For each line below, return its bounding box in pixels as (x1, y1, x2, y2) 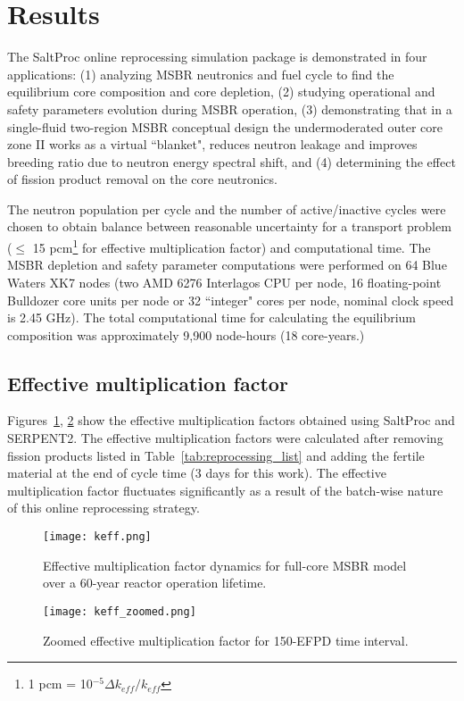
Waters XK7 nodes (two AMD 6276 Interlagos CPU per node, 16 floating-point (7, 272, 442, 291)
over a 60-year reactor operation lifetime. (43, 573, 267, 592)
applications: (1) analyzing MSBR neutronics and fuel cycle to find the (7, 64, 394, 83)
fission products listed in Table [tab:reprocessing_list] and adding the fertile (7, 446, 425, 464)
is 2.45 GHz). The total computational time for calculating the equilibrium (7, 308, 416, 327)
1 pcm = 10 (28, 674, 93, 693)
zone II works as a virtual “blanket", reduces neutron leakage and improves (7, 135, 418, 154)
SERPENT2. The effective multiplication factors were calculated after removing (7, 429, 443, 447)
